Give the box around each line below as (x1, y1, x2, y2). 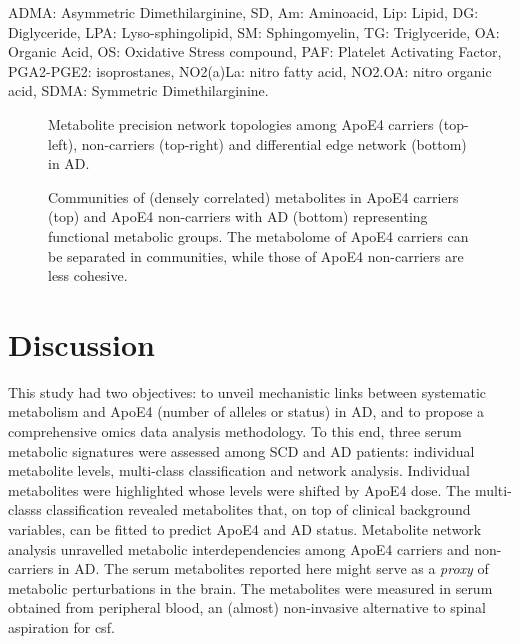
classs (8, 499, 42, 520)
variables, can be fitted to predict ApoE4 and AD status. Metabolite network (8, 519, 482, 539)
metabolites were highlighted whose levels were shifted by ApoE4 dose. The (8, 479, 471, 500)
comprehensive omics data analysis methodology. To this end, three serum (8, 421, 462, 442)
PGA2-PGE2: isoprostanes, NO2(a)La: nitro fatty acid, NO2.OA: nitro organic (8, 60, 492, 81)
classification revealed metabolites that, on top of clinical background (46, 499, 471, 520)
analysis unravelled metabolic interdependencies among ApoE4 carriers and (8, 538, 470, 559)
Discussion (8, 323, 155, 364)
